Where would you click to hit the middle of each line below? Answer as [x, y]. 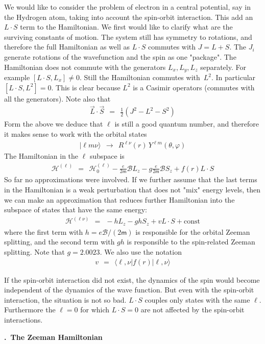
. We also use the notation [141, 251]
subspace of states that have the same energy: [76, 210]
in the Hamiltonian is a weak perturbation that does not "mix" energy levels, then [132, 190]
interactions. [23, 319]
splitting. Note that [34, 251]
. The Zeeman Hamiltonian [53, 337]
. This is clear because [86, 87]
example [17, 77]
